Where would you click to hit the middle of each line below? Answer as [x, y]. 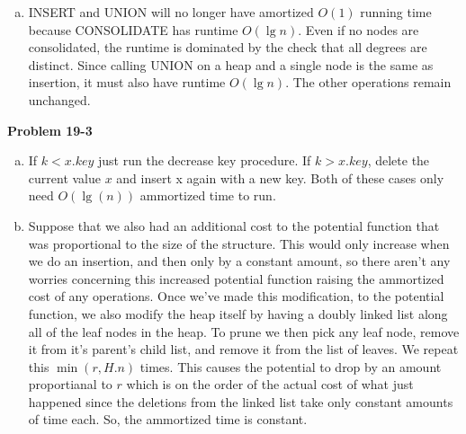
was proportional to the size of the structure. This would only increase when [239, 243]
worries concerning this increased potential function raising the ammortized [236, 278]
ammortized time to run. [208, 195]
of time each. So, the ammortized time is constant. [168, 419]
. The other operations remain [368, 82]
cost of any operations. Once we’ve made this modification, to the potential [236, 296]
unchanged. [59, 99]
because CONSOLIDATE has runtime [133, 29]
